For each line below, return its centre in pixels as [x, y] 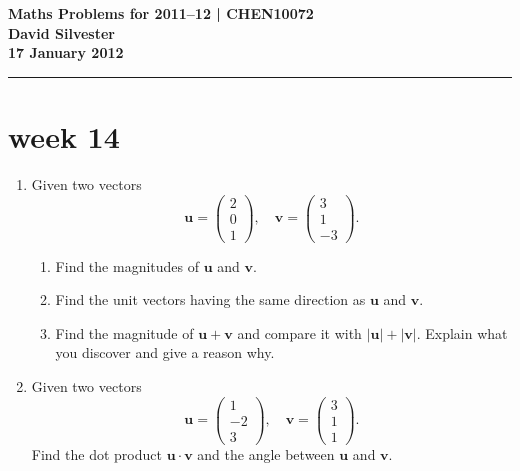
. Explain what [462, 332]
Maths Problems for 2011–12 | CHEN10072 [161, 13]
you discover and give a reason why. [165, 352]
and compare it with [299, 332]
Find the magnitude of [124, 332]
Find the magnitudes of [127, 265]
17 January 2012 [66, 52]
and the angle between [266, 453]
